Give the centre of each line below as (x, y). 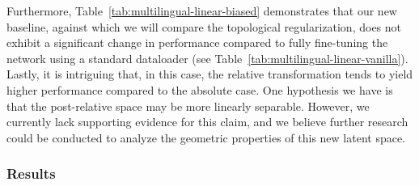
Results (31, 173)
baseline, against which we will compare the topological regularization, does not (204, 26)
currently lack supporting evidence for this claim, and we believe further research (207, 122)
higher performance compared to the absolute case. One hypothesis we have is (200, 89)
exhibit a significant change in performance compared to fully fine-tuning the (197, 42)
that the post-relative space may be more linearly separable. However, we (188, 106)
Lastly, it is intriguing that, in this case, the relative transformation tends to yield (210, 74)
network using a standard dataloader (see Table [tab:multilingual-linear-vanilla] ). (207, 58)
